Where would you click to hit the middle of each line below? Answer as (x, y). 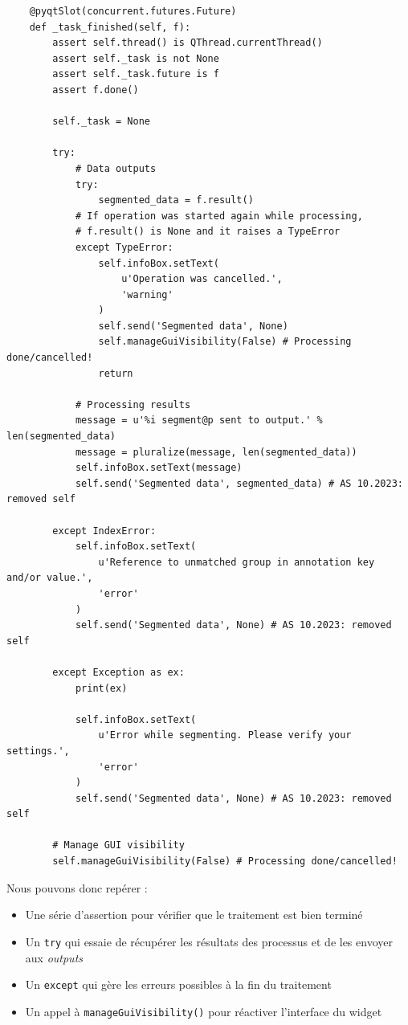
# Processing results (133, 404)
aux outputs (54, 957)
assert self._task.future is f (136, 74)
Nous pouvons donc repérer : (77, 887)
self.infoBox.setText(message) (159, 468)
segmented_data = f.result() (176, 200)
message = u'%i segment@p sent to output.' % (199, 421)
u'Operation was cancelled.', (202, 279)
